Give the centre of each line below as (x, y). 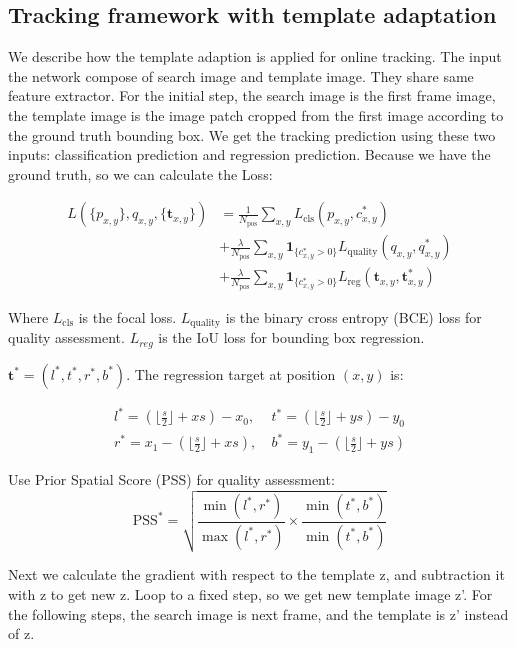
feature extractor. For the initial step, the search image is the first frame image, (252, 95)
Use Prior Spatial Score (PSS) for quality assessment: (171, 479)
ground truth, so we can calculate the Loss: (140, 173)
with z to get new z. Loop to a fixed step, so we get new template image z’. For (250, 593)
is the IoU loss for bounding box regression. (291, 337)
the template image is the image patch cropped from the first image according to (256, 114)
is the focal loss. (127, 316)
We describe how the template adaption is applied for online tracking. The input (255, 56)
